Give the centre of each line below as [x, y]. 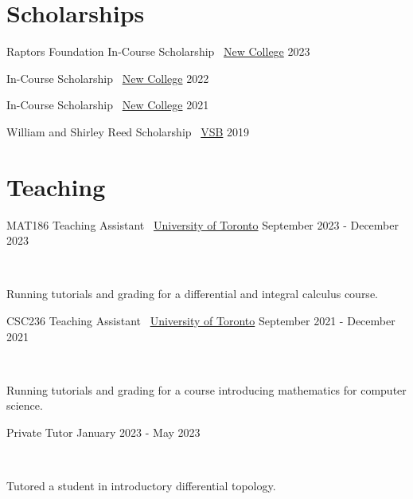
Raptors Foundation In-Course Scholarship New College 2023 [158, 51]
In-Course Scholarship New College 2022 [108, 78]
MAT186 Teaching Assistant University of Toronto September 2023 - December [203, 224]
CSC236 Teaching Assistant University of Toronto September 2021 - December [201, 320]
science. [25, 405]
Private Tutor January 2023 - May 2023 [103, 432]
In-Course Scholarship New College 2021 [108, 105]
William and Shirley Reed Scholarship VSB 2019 [128, 131]
